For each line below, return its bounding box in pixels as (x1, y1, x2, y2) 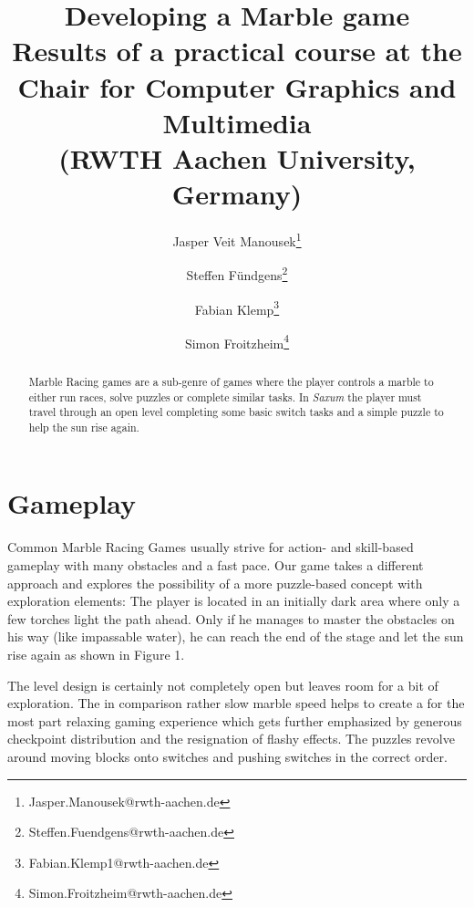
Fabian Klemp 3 (194, 297, 280, 318)
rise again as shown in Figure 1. (7, 644, 185, 663)
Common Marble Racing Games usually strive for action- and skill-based (7, 537, 414, 557)
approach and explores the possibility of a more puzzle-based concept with (7, 573, 423, 592)
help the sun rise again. (28, 419, 139, 434)
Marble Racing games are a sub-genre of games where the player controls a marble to (28, 373, 434, 389)
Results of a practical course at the (12, 32, 462, 69)
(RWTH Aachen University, (58, 139, 416, 176)
